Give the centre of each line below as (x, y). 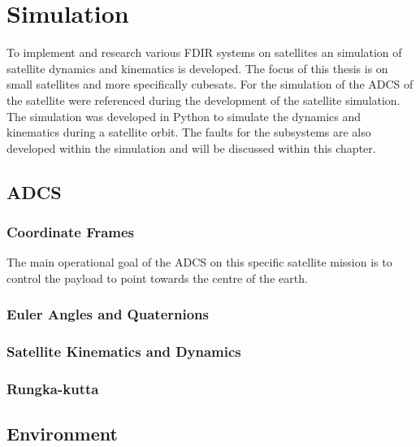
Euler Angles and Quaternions (108, 314)
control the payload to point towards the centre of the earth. (157, 278)
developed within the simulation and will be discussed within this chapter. (191, 148)
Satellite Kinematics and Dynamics (124, 352)
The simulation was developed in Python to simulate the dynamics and (184, 116)
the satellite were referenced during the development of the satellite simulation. (204, 100)
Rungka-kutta (53, 389)
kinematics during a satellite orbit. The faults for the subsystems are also (189, 132)
